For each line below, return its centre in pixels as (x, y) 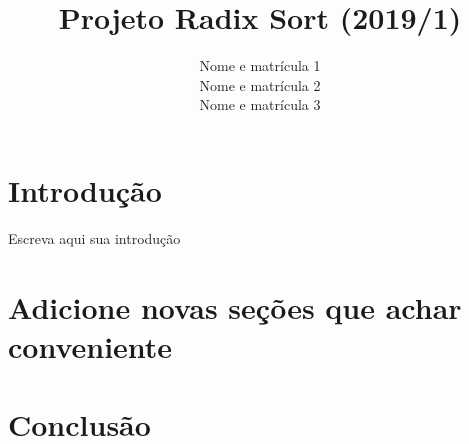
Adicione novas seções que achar (235, 306)
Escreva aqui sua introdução (94, 237)
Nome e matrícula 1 (260, 65)
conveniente (90, 345)
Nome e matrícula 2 (260, 84)
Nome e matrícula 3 (260, 104)
